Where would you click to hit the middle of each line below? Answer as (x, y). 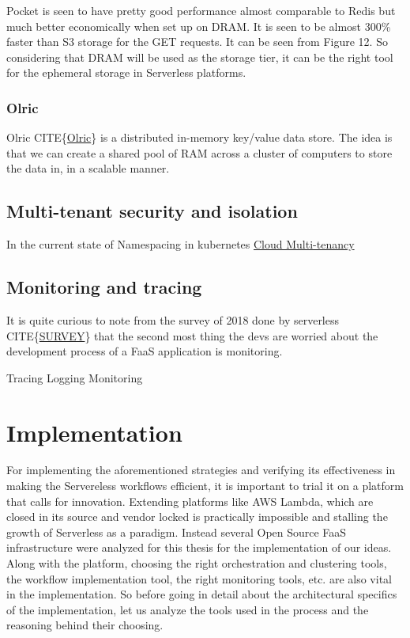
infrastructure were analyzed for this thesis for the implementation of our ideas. (199, 547)
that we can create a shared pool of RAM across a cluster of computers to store (199, 152)
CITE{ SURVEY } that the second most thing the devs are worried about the (192, 335)
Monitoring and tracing (104, 287)
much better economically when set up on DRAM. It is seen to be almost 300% (199, 26)
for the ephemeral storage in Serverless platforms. (126, 72)
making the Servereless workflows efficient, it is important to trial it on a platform (205, 486)
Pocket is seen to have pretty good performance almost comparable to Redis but (201, 10)
